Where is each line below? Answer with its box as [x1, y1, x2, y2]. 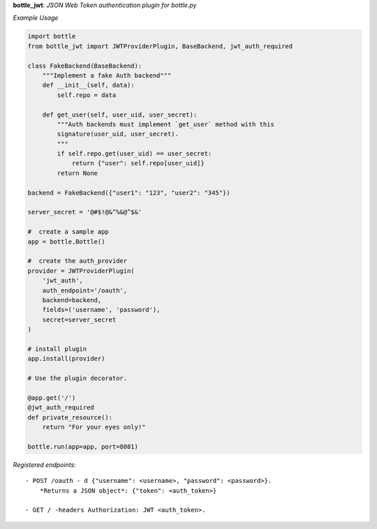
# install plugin [27, 345, 87, 352]
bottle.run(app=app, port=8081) [27, 442, 139, 450]
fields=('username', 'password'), [42, 306, 161, 314]
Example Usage [13, 14, 59, 22]
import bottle [27, 32, 76, 40]
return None [57, 169, 98, 177]
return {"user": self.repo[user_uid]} [71, 159, 205, 167]
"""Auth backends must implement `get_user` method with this [57, 120, 275, 128]
